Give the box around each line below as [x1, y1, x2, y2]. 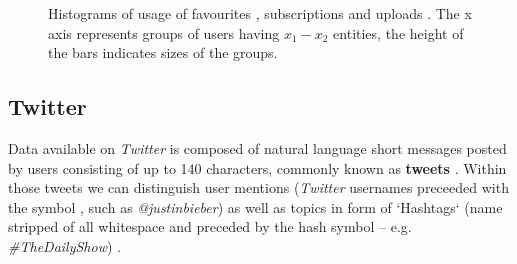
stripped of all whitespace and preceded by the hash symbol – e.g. [8, 216, 412, 237]
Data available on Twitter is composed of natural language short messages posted [8, 137, 507, 158]
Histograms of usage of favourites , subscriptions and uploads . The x [48, 3, 472, 23]
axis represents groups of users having [48, 22, 280, 43]
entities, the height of [333, 22, 464, 43]
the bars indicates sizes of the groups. [48, 42, 278, 63]
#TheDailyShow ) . [8, 235, 121, 256]
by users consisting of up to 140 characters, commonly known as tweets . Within [8, 157, 507, 178]
